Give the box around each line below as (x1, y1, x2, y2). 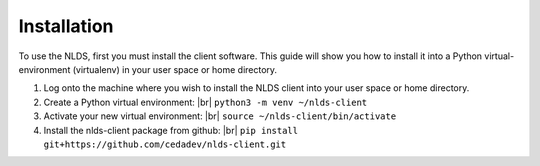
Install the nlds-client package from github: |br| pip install (43, 124, 299, 136)
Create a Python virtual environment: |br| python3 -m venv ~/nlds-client (43, 96, 368, 108)
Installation (18, 15, 114, 37)
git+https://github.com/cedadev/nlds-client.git (43, 138, 287, 150)
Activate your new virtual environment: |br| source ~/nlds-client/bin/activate (43, 110, 397, 122)
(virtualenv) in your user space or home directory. (72, 63, 278, 75)
